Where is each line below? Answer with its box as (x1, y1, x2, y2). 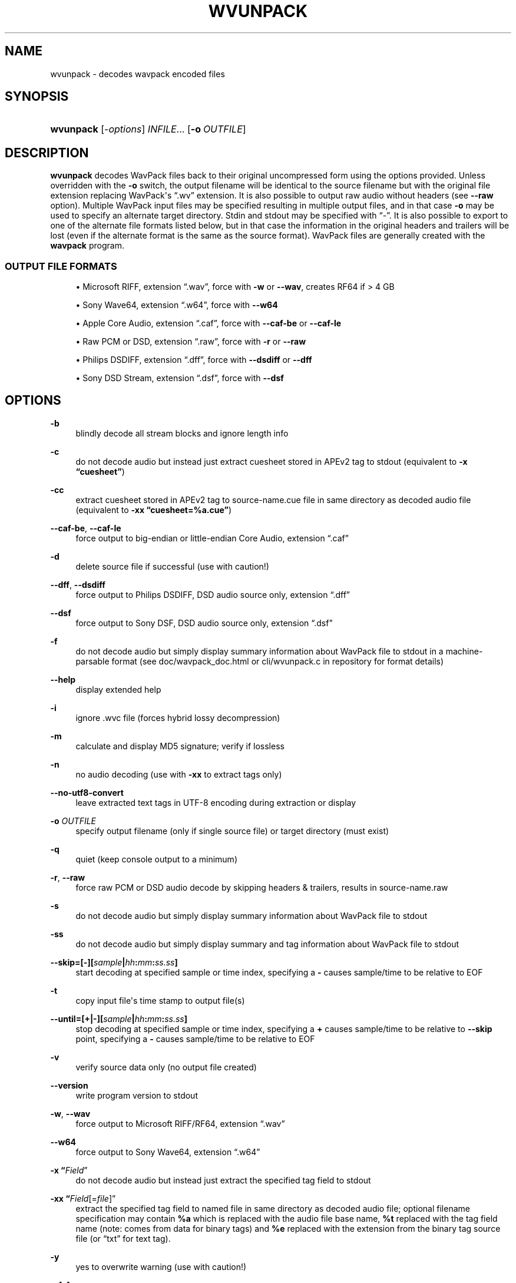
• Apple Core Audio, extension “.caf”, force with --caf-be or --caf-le (75, 318, 342, 329)
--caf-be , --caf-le (50, 523, 121, 533)
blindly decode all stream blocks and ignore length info (75, 428, 289, 438)
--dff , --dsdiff (50, 579, 105, 590)
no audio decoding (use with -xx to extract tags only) (75, 769, 282, 779)
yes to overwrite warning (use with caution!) (75, 1261, 247, 1272)
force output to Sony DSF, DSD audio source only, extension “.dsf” (75, 617, 333, 628)
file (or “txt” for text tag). (75, 1233, 171, 1244)
